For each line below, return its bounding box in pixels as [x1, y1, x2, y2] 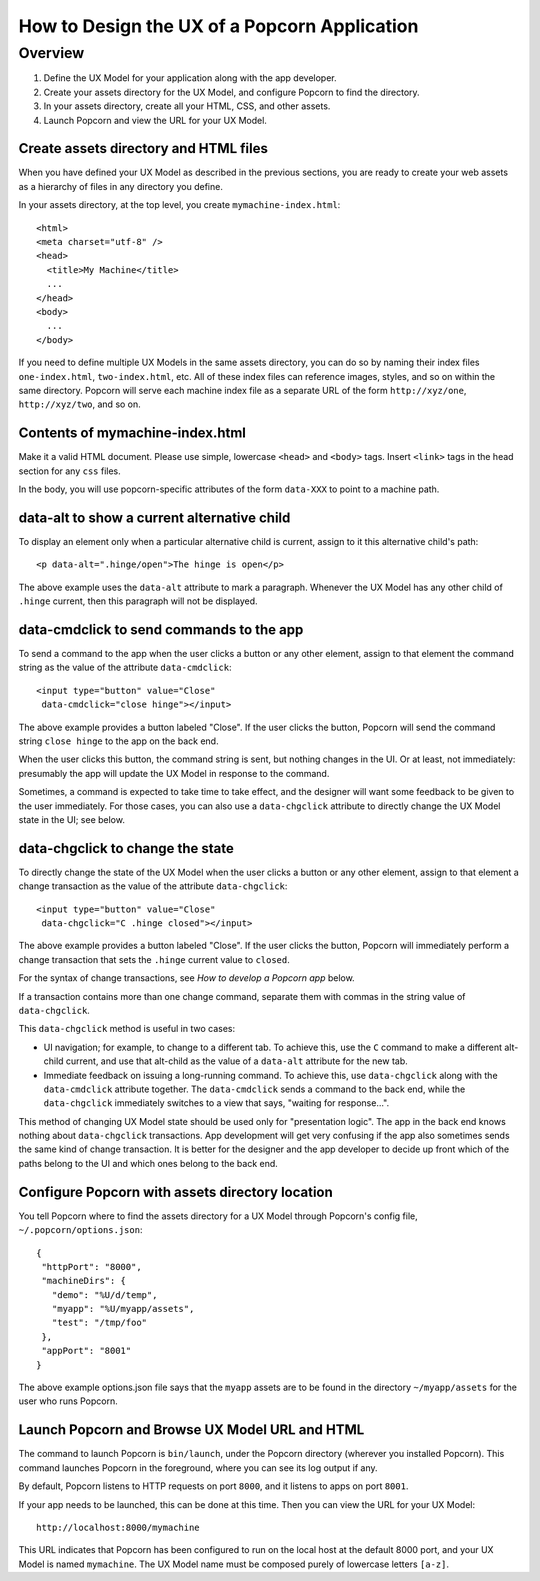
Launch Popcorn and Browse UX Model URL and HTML [18, 1421, 365, 1439]
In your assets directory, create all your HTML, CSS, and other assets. [43, 100, 331, 112]
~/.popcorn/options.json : [18, 1224, 143, 1236]
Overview [18, 44, 85, 62]
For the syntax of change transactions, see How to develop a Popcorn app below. [18, 972, 355, 984]
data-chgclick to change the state [18, 840, 235, 857]
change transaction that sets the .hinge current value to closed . [18, 953, 290, 965]
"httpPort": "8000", [41, 1261, 142, 1272]
